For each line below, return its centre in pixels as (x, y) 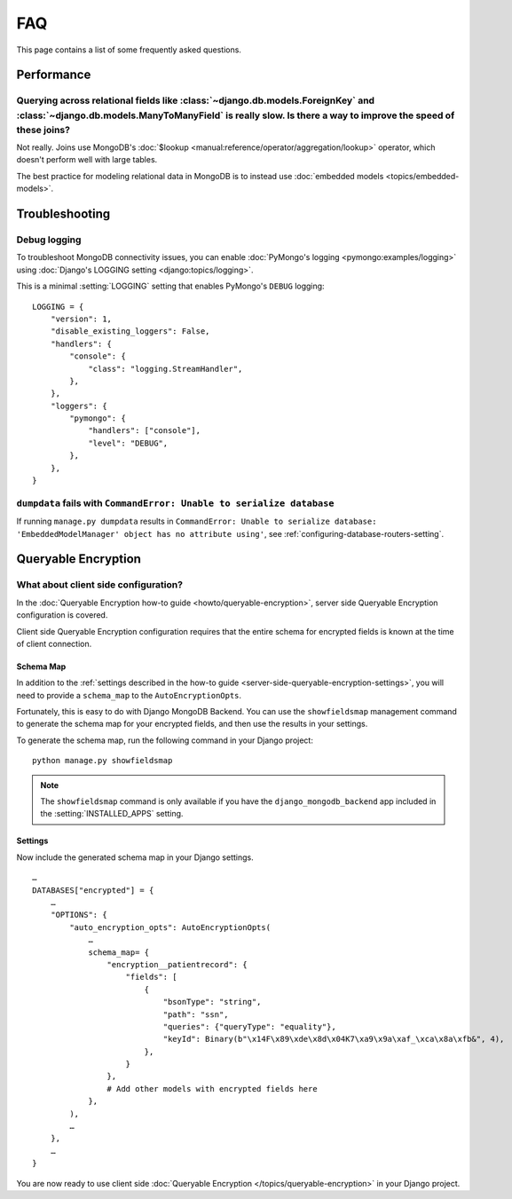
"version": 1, (81, 319)
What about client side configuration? (100, 585)
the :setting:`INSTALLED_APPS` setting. (112, 814)
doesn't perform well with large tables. (87, 160)
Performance (54, 75)
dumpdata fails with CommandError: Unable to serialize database (175, 503)
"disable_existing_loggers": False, (130, 331)
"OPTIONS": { (79, 915)
